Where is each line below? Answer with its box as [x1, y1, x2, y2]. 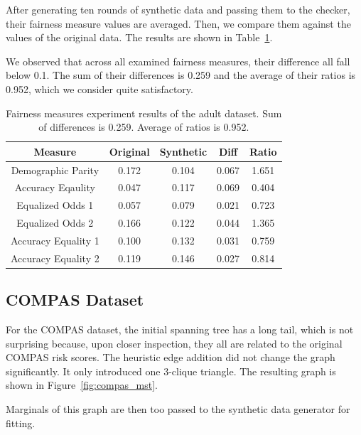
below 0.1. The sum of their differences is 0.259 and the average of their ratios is [6, 68, 356, 82]
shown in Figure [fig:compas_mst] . [6, 377, 158, 392]
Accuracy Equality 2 [11, 250, 99, 265]
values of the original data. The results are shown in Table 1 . [6, 30, 273, 45]
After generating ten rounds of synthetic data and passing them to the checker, [6, 2, 350, 16]
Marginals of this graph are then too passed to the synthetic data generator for [6, 402, 350, 417]
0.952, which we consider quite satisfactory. [6, 81, 193, 96]
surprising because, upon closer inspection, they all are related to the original [6, 335, 343, 350]
